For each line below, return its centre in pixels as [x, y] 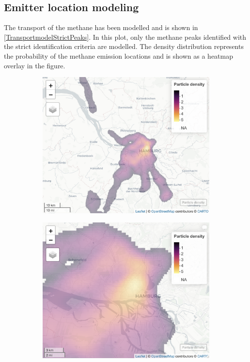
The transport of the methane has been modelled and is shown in [101, 27]
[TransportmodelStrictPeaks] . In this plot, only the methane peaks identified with [125, 37]
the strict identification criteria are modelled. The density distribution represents [124, 46]
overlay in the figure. [35, 65]
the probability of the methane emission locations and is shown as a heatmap [118, 55]
